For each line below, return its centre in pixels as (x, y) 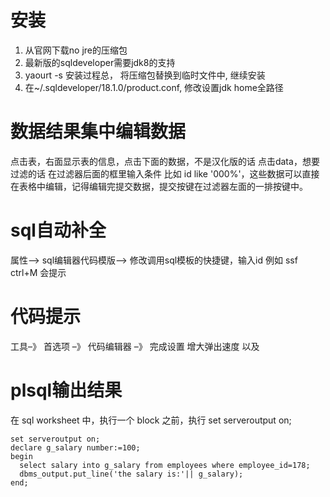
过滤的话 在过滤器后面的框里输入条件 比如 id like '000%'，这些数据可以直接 (165, 173)
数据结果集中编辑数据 (98, 132)
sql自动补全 (58, 230)
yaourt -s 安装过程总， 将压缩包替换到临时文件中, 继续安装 (145, 75)
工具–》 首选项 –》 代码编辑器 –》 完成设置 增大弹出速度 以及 (135, 346)
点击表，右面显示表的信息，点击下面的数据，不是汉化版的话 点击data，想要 (165, 161)
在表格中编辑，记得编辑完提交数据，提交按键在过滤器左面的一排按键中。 (159, 186)
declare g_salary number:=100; (75, 447)
